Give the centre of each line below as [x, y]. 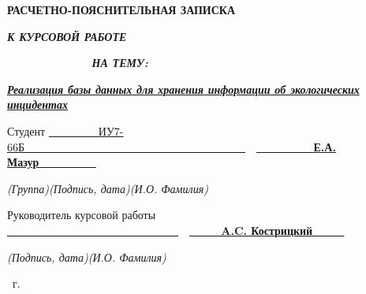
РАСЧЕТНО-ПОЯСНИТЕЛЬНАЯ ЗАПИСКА [121, 9]
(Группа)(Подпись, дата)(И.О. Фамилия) [108, 188]
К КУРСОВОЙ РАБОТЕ [67, 36]
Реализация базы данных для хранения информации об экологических [183, 89]
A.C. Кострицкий [267, 230]
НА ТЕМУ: [120, 63]
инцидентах [37, 104]
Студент [26, 130]
